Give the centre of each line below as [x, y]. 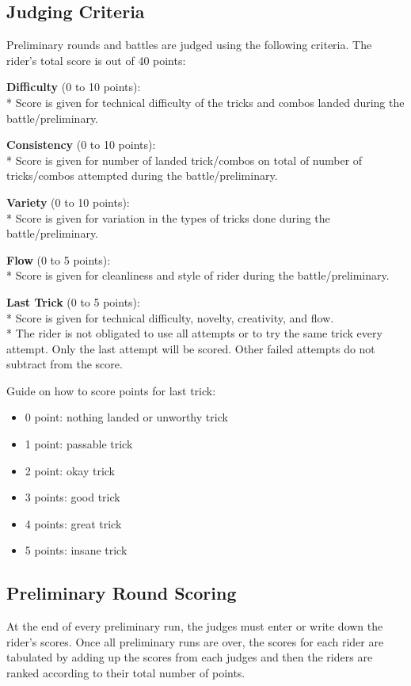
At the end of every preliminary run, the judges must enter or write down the [195, 626]
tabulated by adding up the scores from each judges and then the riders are [190, 657]
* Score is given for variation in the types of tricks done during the [168, 217]
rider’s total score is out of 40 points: [96, 60]
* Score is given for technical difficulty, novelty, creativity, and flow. [170, 317]
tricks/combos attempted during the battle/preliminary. [142, 175]
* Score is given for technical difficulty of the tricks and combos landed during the [205, 102]
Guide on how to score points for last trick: [111, 390]
